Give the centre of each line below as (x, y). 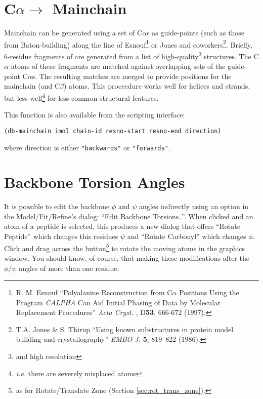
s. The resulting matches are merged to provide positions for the (132, 76)
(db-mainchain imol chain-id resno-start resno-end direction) (113, 131)
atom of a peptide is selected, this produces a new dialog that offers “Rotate (122, 226)
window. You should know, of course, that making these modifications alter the (127, 257)
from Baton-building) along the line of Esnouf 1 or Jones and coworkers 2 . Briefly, (128, 44)
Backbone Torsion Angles (95, 182)
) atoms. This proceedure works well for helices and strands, (157, 86)
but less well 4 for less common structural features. (81, 97)
